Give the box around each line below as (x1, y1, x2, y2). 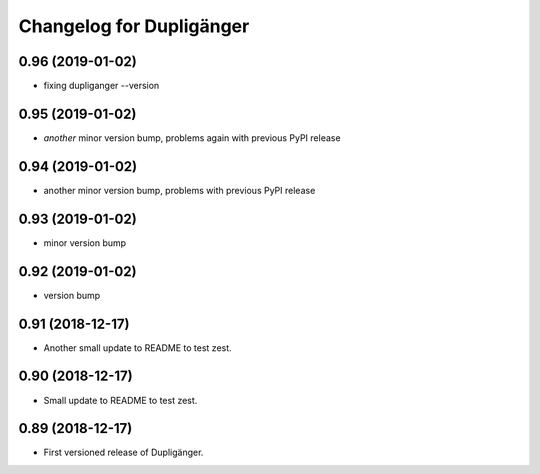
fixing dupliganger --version (43, 80, 160, 92)
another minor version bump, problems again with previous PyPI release (43, 131, 341, 144)
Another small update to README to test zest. (43, 341, 232, 354)
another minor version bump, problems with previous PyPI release (43, 184, 316, 196)
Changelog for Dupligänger (18, 15, 250, 37)
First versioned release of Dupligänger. (43, 446, 204, 459)
